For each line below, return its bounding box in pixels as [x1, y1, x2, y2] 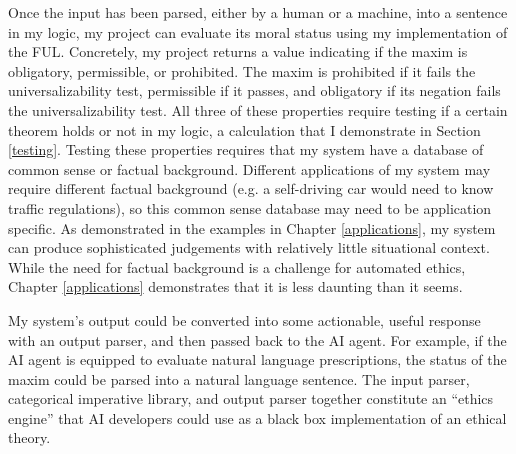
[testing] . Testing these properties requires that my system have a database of [8, 139, 484, 160]
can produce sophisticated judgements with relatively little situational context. [8, 237, 490, 258]
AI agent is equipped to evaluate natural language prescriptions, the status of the [8, 349, 507, 370]
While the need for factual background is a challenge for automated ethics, [8, 256, 466, 277]
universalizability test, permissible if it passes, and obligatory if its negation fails [8, 80, 501, 101]
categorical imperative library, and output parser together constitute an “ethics [8, 388, 494, 409]
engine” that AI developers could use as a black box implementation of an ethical [8, 407, 507, 428]
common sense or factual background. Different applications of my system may [8, 158, 491, 179]
